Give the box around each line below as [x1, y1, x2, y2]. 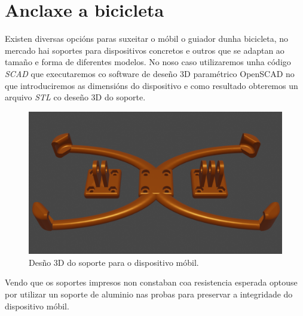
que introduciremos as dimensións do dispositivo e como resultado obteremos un [5, 79, 298, 91]
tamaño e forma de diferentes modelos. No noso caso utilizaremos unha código [5, 56, 291, 68]
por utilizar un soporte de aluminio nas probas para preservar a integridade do [5, 287, 293, 300]
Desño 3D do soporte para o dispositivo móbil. [29, 256, 199, 268]
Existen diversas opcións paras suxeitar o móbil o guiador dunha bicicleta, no [5, 32, 289, 45]
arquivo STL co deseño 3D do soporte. [5, 91, 146, 103]
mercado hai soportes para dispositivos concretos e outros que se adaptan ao [5, 44, 284, 56]
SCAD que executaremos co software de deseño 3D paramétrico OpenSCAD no [5, 67, 295, 79]
